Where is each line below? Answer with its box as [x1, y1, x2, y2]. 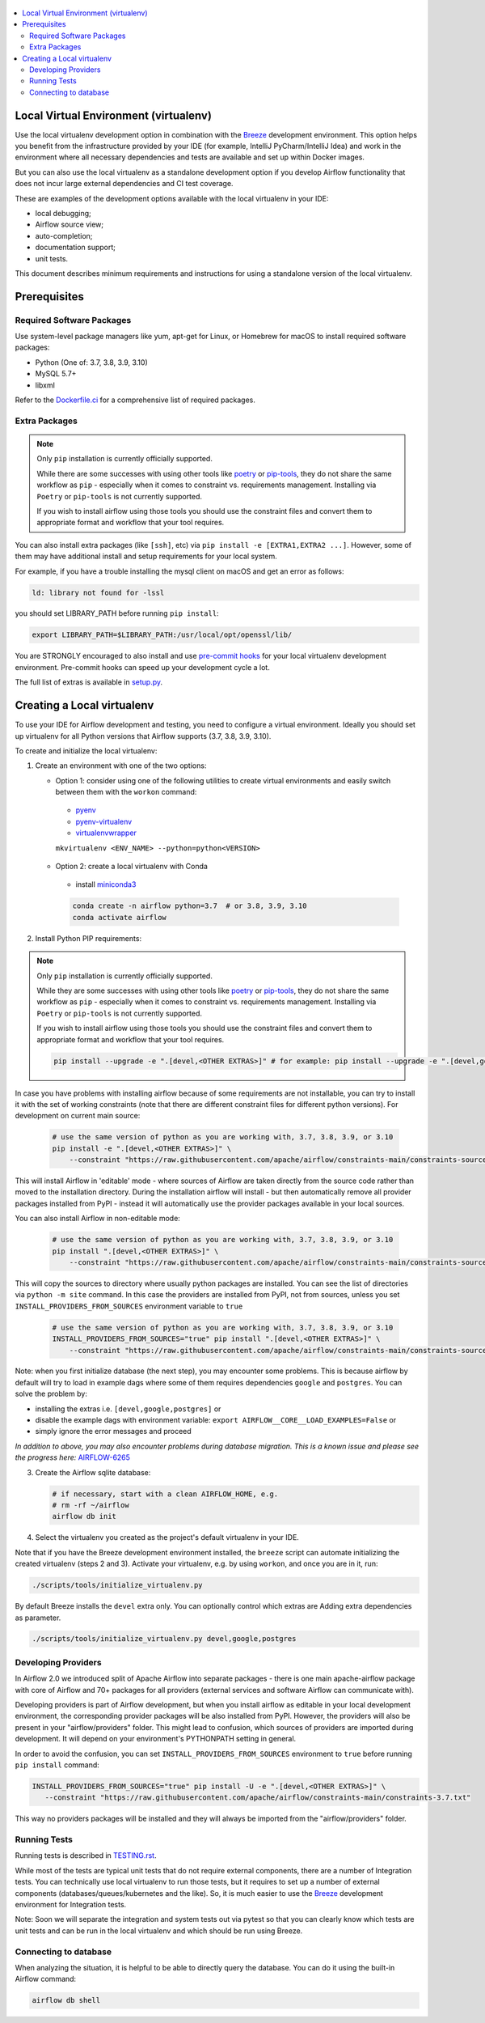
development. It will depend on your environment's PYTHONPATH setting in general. [15, 1734, 297, 1744]
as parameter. [15, 1613, 61, 1622]
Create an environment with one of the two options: [35, 761, 207, 770]
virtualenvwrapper [75, 828, 137, 838]
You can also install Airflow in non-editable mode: [15, 1214, 181, 1224]
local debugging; [35, 208, 92, 218]
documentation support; [35, 243, 116, 252]
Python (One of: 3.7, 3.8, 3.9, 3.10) [35, 357, 149, 367]
